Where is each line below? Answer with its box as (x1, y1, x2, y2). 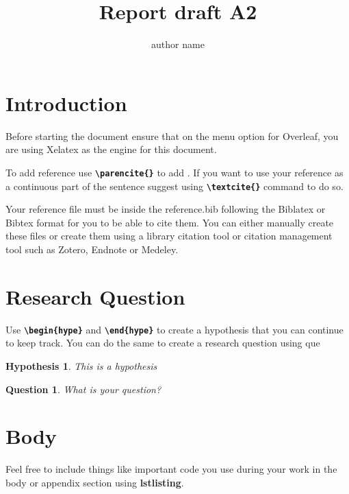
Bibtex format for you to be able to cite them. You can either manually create (5, 215, 334, 229)
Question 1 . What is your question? (5, 381, 161, 396)
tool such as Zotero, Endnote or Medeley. (5, 242, 179, 256)
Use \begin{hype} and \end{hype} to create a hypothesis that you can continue (5, 322, 344, 336)
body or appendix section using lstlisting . (5, 475, 184, 489)
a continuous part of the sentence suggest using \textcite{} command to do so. (5, 178, 344, 193)
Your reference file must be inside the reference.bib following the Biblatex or (5, 202, 326, 216)
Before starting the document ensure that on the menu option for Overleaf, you (5, 128, 339, 143)
